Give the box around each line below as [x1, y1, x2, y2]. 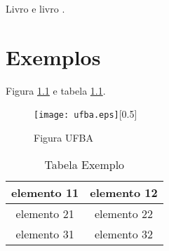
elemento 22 [94, 205, 154, 222]
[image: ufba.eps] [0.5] [34, 107, 137, 121]
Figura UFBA [34, 130, 94, 144]
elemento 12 [90, 184, 158, 201]
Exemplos [6, 42, 101, 71]
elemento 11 [11, 184, 79, 201]
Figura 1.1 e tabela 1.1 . [6, 83, 106, 97]
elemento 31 [15, 225, 74, 242]
